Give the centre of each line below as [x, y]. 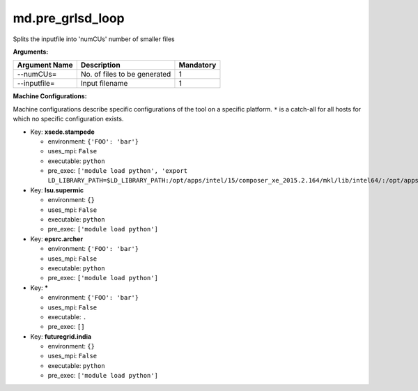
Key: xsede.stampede [63, 132]
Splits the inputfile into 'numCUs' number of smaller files [94, 39]
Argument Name [45, 65]
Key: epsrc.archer [57, 239]
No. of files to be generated [126, 75]
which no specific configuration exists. [68, 119]
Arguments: [31, 52]
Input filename [104, 84]
